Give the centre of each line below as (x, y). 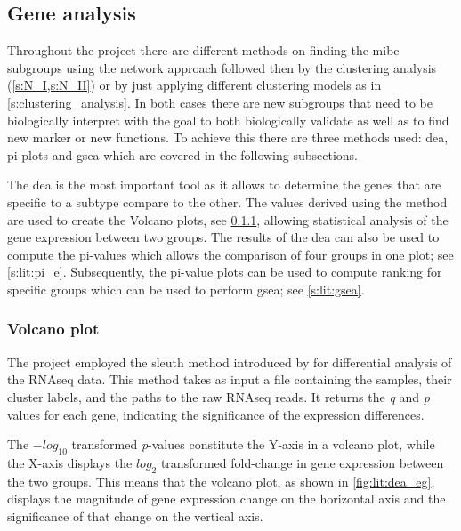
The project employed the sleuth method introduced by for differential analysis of (230, 362)
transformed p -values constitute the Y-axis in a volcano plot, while (253, 444)
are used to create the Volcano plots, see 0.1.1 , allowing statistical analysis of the (228, 219)
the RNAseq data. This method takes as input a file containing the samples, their (230, 379)
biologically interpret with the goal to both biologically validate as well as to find (228, 120)
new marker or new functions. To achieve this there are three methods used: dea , (228, 137)
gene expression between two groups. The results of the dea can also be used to (223, 237)
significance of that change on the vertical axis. (135, 515)
